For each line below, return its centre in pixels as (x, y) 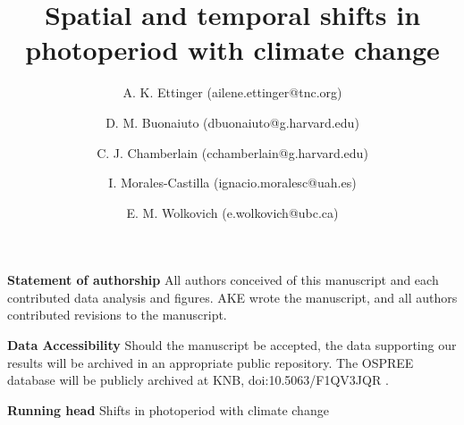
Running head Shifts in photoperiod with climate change (168, 409)
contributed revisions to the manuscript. (117, 315)
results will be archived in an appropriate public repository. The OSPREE (211, 362)
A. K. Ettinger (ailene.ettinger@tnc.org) (232, 92)
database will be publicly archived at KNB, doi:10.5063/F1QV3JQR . (198, 380)
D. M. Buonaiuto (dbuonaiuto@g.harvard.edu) (232, 122)
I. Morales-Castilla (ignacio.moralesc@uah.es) (232, 183)
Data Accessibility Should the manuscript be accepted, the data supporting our (232, 345)
